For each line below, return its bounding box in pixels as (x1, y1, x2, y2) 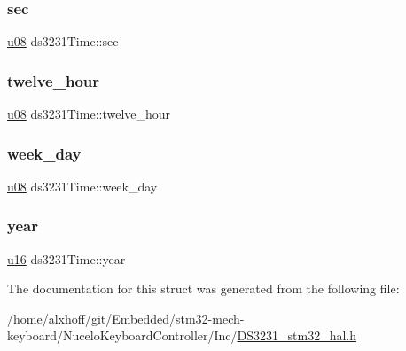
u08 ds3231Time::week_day (7, 176, 158, 195)
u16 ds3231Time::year (7, 249, 126, 268)
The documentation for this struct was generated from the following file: (7, 279, 400, 298)
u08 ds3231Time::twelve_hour (7, 105, 171, 123)
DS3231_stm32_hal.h (237, 326, 357, 345)
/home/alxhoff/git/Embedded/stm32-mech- (7, 308, 245, 327)
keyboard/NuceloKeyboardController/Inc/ (7, 326, 238, 345)
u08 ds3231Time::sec (7, 32, 119, 51)
